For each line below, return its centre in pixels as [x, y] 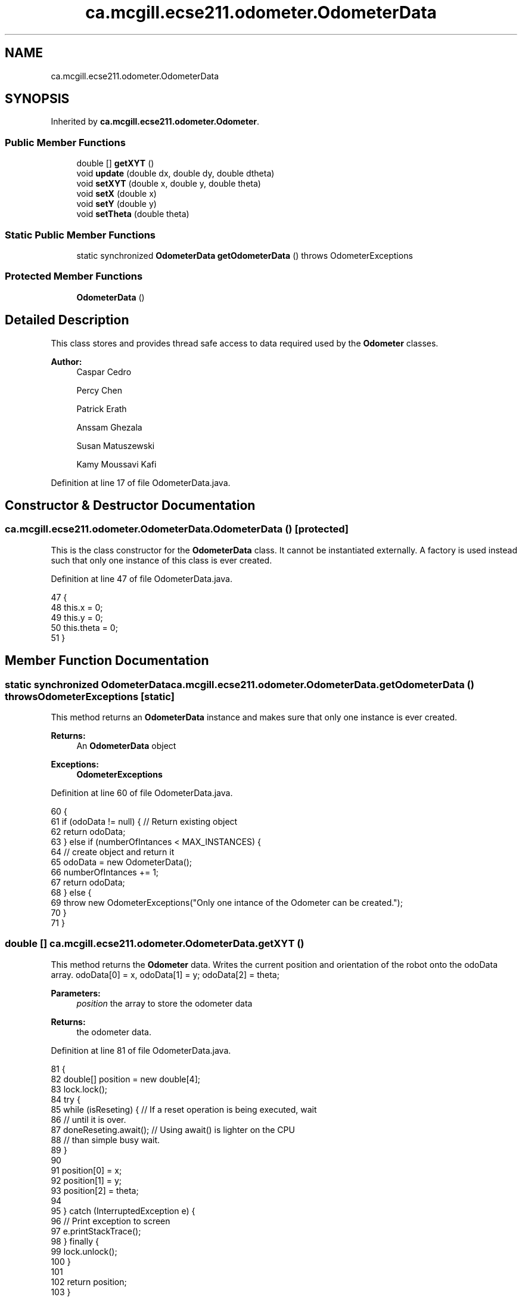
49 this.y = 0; [77, 617]
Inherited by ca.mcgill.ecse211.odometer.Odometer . [155, 122]
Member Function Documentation [107, 661]
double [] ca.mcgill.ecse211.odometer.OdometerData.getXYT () [155, 944]
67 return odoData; [88, 882]
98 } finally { [75, 1241]
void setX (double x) [116, 194]
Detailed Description [67, 320]
